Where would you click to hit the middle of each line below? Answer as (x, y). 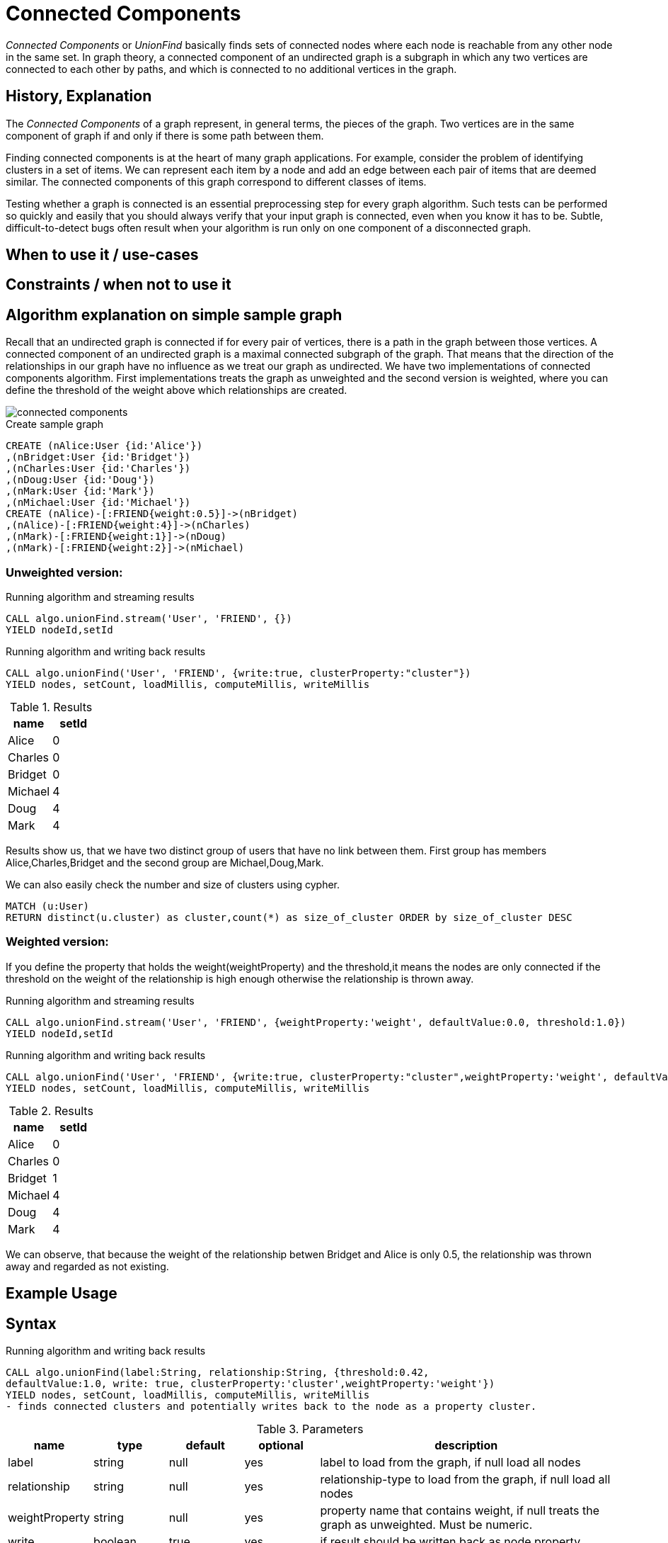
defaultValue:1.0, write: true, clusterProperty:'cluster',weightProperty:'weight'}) (250, 1384)
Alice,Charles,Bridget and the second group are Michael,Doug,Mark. (165, 863)
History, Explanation (79, 96)
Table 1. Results (51, 707)
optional (281, 1446)
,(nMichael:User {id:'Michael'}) (98, 503)
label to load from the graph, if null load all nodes (450, 1463)
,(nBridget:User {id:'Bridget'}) (98, 457)
